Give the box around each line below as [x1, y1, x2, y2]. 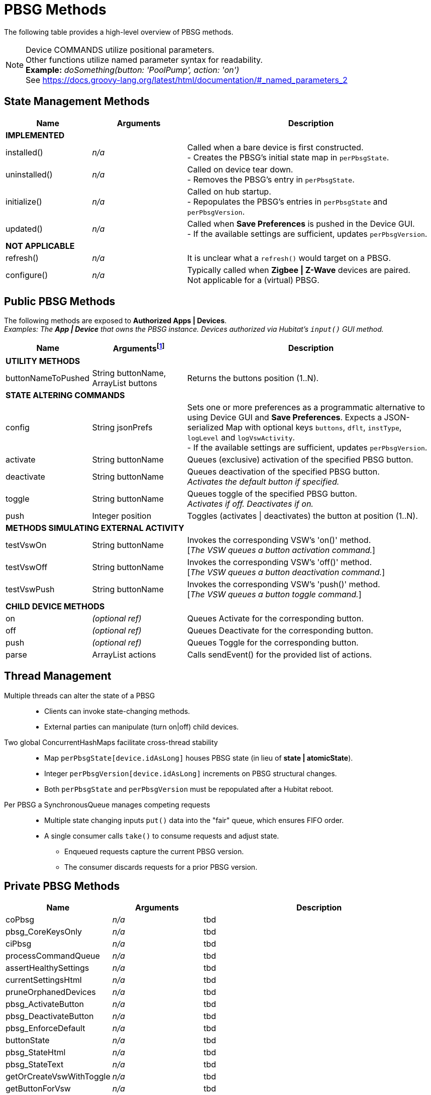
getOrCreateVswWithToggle [6, 1071, 111, 1082]
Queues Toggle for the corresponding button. [187, 637, 359, 648]
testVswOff [6, 562, 48, 572]
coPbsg [6, 915, 35, 925]
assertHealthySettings [6, 963, 89, 973]
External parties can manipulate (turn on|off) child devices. [44, 722, 239, 731]
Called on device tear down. [187, 164, 293, 174]
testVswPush [6, 584, 55, 594]
